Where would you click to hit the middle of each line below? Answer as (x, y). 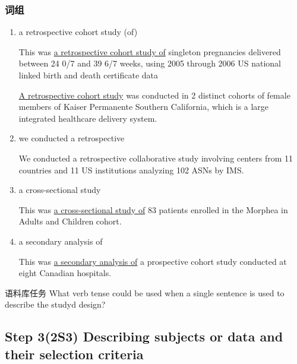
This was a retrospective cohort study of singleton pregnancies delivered (150, 51)
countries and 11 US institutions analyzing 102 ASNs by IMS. (131, 170)
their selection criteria (74, 354)
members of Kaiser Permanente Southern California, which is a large (144, 107)
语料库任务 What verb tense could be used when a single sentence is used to (145, 292)
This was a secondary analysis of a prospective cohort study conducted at (153, 261)
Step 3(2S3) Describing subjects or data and (144, 336)
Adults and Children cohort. (70, 221)
